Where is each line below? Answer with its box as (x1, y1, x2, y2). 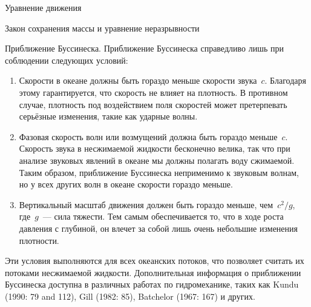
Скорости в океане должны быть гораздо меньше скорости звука (19, 74, 257, 87)
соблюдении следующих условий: (5, 53, 128, 66)
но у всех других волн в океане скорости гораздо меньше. (19, 178, 233, 191)
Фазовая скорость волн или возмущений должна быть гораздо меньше (19, 130, 278, 143)
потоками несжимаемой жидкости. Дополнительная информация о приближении (5, 266, 301, 278)
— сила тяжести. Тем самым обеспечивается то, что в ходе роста (42, 210, 284, 223)
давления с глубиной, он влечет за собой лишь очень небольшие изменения (19, 221, 298, 234)
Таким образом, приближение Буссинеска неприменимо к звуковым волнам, (19, 166, 299, 178)
